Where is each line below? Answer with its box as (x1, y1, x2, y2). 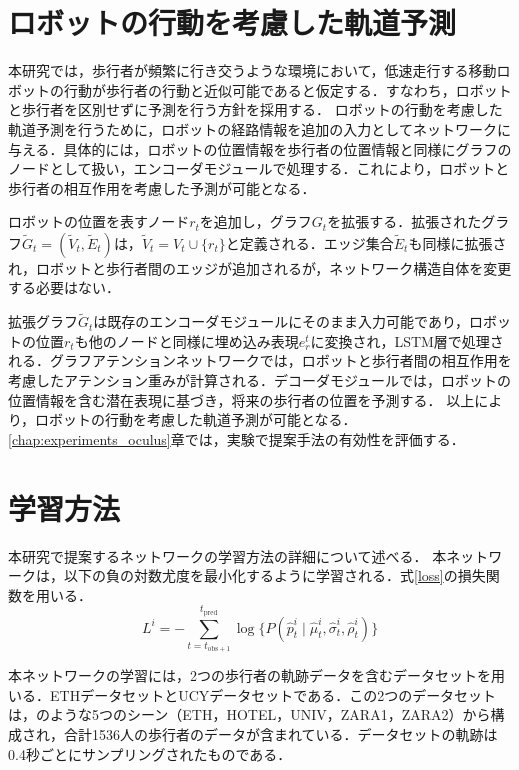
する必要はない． (8, 277, 120, 298)
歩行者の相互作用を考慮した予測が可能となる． (8, 177, 316, 198)
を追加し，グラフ (199, 211, 312, 232)
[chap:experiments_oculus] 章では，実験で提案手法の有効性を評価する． (8, 428, 465, 449)
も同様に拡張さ (408, 232, 507, 253)
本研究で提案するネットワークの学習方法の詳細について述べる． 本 (8, 545, 447, 566)
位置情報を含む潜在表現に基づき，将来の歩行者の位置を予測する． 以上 (8, 389, 475, 410)
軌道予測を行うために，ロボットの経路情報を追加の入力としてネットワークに (8, 118, 511, 139)
